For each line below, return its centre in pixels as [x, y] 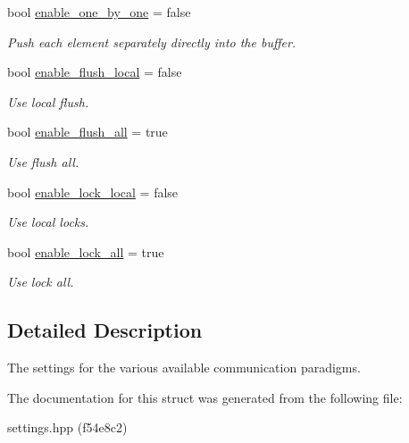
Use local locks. [48, 222]
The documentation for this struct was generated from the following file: [205, 397]
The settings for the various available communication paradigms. [184, 368]
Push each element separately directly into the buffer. [152, 42]
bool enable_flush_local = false [95, 72]
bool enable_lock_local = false [93, 192]
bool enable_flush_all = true [88, 132]
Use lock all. [41, 282]
